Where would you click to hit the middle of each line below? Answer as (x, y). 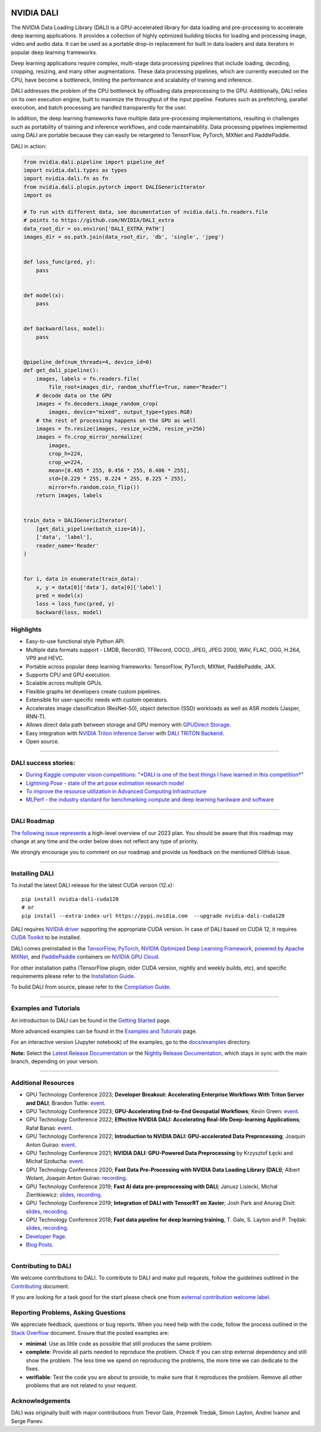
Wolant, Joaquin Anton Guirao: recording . (77, 1178)
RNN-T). (36, 716)
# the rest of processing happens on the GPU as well (116, 420)
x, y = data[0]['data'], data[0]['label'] (99, 587)
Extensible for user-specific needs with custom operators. (97, 700)
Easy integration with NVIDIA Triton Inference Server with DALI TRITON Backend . (125, 733)
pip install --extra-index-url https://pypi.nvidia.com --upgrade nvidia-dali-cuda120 (153, 916)
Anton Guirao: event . (51, 1145)
